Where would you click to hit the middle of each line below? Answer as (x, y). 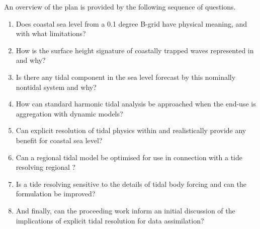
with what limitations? (51, 33)
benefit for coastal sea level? (59, 140)
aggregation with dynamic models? (69, 113)
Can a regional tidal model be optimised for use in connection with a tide (129, 157)
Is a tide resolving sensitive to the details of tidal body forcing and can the (131, 184)
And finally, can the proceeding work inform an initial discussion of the (125, 210)
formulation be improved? (56, 194)
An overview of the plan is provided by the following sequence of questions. (120, 7)
